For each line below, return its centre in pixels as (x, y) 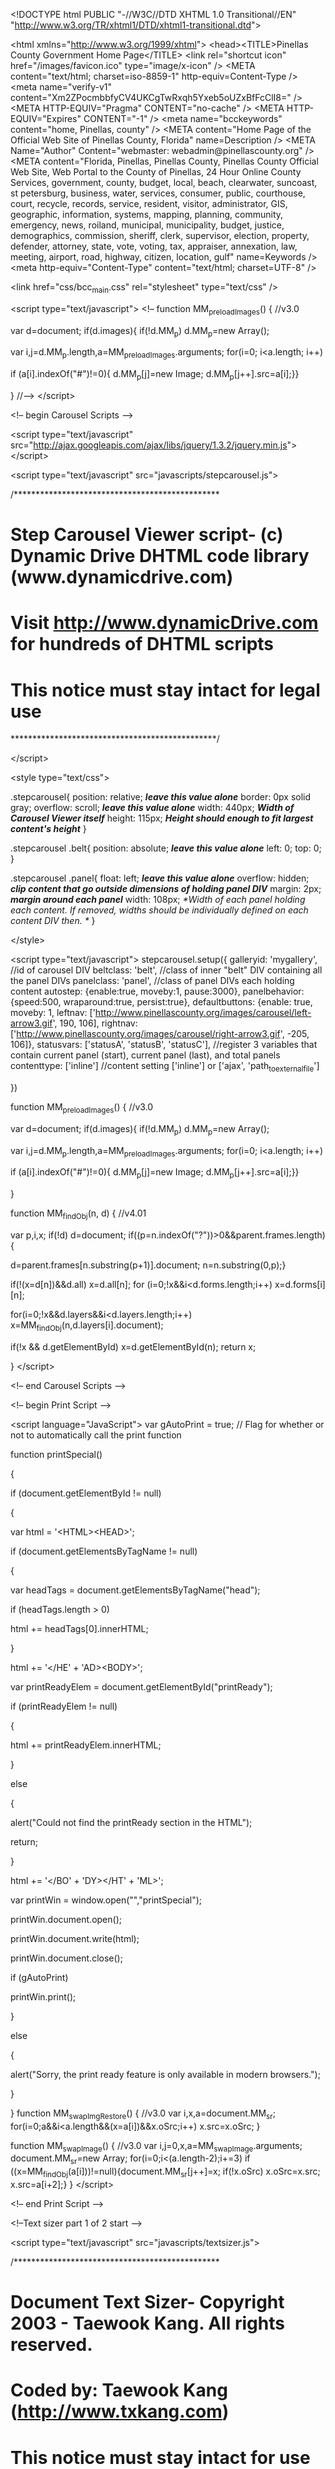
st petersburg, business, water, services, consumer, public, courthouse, (158, 193)
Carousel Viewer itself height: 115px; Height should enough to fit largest (162, 818)
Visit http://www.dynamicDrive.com (164, 623)
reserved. (51, 2345)
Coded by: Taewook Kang (119, 2390)
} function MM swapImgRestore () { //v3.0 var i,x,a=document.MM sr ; (143, 2114)
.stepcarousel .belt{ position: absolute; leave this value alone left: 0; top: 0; (166, 848)
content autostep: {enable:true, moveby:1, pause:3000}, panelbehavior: (157, 991)
